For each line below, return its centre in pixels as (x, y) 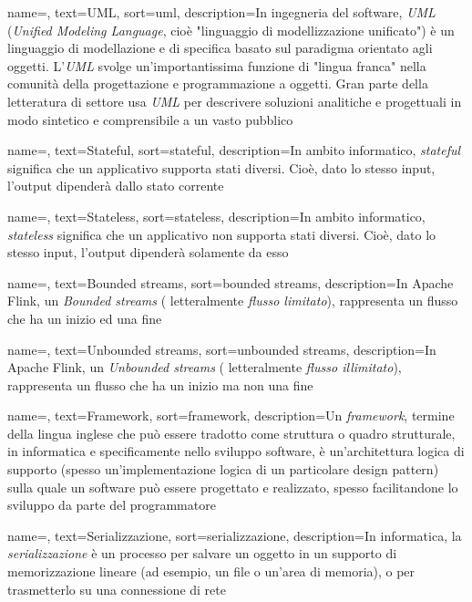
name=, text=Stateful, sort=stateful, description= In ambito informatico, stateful (234, 150)
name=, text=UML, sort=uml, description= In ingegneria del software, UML (221, 12)
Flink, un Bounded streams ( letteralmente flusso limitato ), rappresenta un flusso (233, 301)
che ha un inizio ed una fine (85, 318)
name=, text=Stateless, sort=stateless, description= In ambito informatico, (216, 216)
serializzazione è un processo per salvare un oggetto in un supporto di (202, 553)
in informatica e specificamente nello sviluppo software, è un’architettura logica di (236, 451)
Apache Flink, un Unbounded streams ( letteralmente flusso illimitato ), (205, 367)
